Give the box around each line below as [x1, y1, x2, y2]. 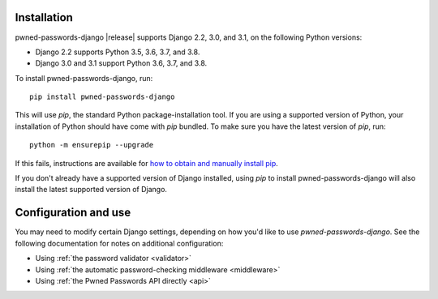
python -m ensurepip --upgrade [29, 140, 154, 150]
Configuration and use [15, 206, 131, 220]
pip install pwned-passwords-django [29, 92, 175, 101]
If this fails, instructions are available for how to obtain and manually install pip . [15, 158, 279, 168]
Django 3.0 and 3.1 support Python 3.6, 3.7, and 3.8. [35, 58, 208, 68]
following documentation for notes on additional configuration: [15, 238, 224, 248]
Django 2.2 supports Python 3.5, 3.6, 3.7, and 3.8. [35, 47, 200, 57]
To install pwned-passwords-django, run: [15, 73, 153, 83]
